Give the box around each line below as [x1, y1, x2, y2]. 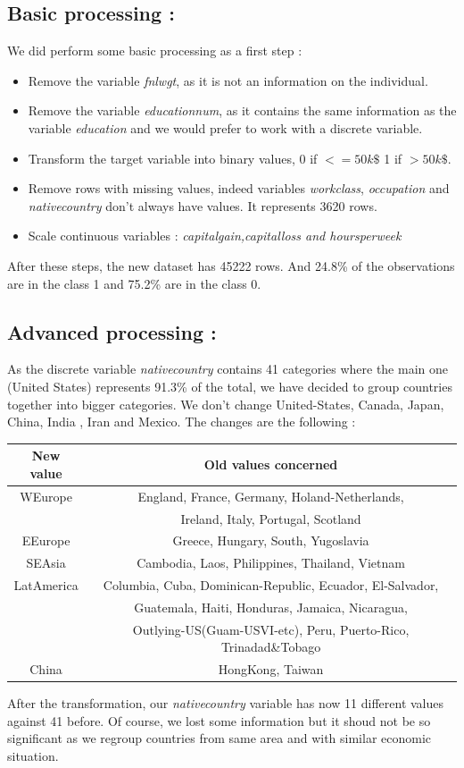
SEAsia [26, 553, 66, 572]
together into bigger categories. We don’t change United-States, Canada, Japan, [7, 394, 444, 413]
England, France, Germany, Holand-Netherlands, [137, 486, 404, 505]
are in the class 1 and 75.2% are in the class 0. [7, 274, 261, 292]
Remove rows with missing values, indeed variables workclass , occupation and [28, 179, 450, 198]
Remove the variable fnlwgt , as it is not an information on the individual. [28, 71, 428, 89]
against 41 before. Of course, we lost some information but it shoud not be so [7, 711, 431, 730]
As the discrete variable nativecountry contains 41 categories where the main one [7, 359, 448, 378]
